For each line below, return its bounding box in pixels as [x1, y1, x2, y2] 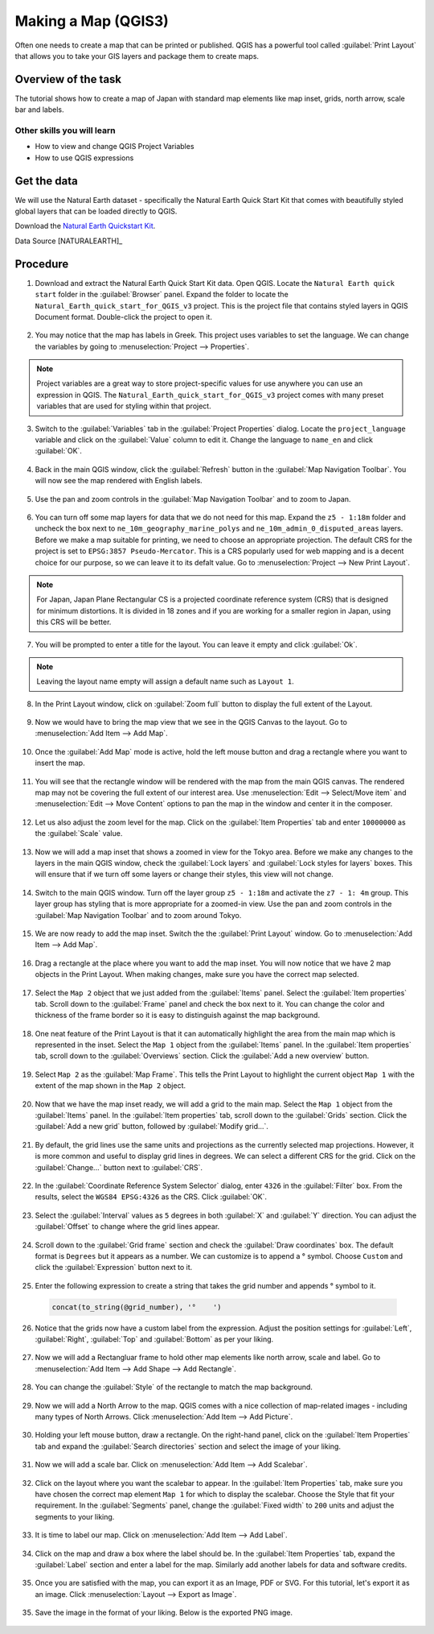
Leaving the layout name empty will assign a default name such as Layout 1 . [36, 676, 295, 686]
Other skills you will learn [14, 125, 116, 136]
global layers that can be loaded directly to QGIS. [14, 206, 178, 217]
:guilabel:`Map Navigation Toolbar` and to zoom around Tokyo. [35, 910, 242, 920]
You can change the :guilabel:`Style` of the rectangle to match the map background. [35, 1382, 313, 1392]
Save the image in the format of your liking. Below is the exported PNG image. [35, 1607, 293, 1618]
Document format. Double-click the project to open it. [35, 312, 213, 321]
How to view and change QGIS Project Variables [35, 142, 194, 151]
